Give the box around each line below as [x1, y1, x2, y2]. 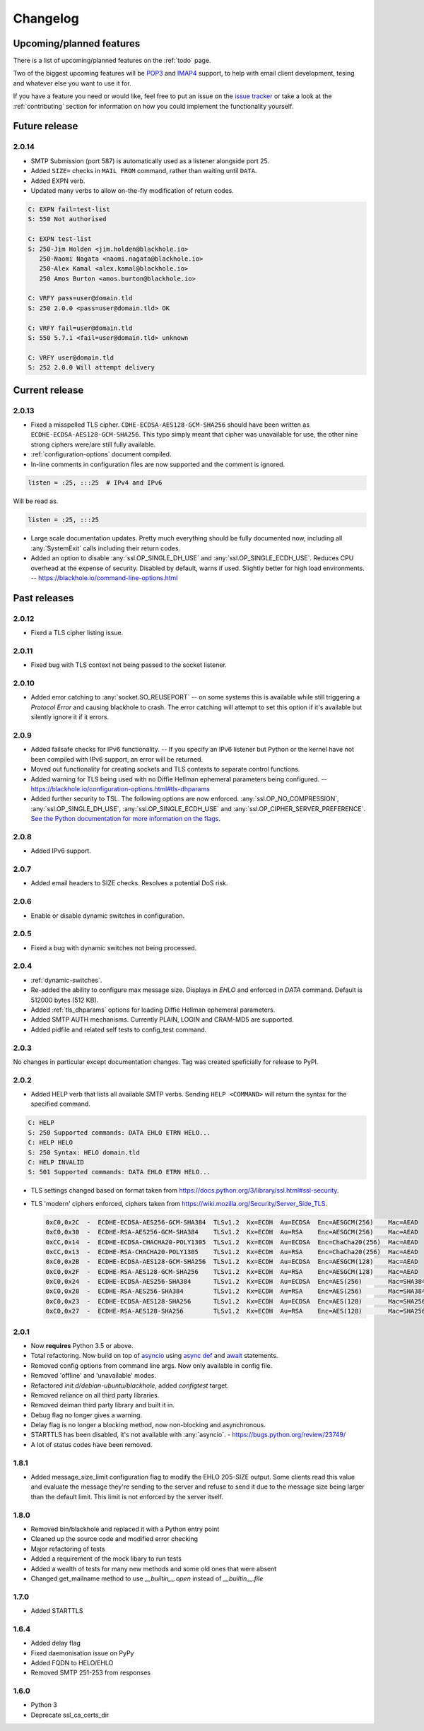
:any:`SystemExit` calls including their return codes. [30, 544, 181, 553]
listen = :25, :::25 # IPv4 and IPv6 [28, 479, 163, 487]
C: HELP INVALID [28, 1158, 85, 1166]
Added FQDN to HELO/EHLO [30, 1658, 114, 1667]
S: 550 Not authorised [28, 215, 107, 223]
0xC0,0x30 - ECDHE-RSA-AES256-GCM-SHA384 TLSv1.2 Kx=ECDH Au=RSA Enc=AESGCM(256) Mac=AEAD [45, 1228, 418, 1236]
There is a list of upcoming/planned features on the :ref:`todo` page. [13, 57, 211, 65]
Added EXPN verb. [30, 177, 86, 185]
